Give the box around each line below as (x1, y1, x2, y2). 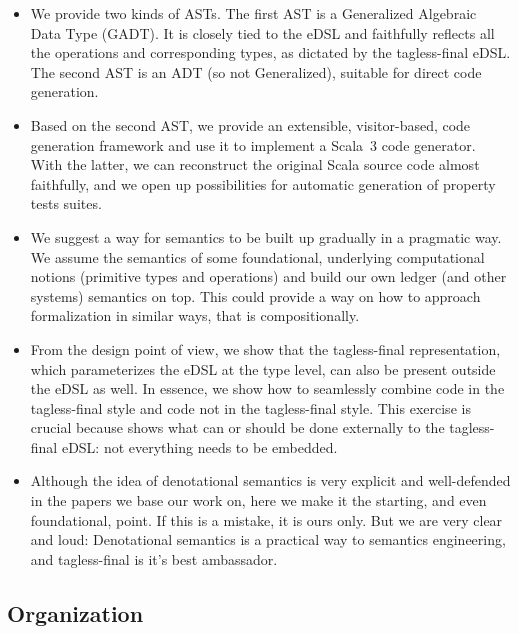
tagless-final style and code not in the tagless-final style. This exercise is (30, 397, 471, 418)
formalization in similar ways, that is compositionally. (30, 305, 360, 326)
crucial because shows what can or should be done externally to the (30, 417, 445, 438)
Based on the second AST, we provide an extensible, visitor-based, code (30, 114, 471, 135)
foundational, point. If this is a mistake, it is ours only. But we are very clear (30, 509, 503, 530)
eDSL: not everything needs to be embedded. (61, 436, 338, 457)
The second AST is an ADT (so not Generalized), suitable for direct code (30, 61, 482, 82)
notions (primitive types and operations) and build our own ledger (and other (30, 266, 507, 287)
